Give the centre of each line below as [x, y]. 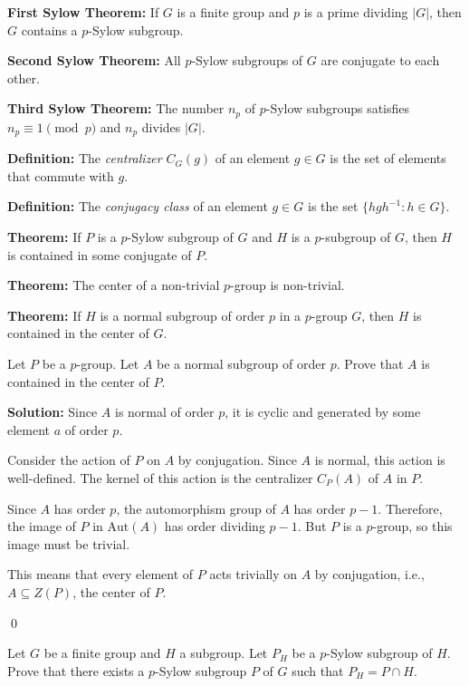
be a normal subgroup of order [241, 364]
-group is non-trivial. [287, 285]
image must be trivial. [69, 543]
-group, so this [412, 526]
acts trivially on [253, 574]
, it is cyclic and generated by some [323, 412]
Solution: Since [53, 412]
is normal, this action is [380, 460]
